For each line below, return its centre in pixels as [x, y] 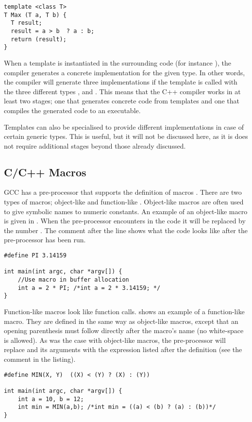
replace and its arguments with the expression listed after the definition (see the [123, 349]
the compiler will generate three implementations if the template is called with [121, 82]
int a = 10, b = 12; [51, 399]
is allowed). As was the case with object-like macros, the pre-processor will [115, 340]
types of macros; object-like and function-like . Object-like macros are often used [124, 202]
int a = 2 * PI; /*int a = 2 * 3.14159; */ [89, 288]
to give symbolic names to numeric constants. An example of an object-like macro [126, 211]
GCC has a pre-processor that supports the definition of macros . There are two [123, 192]
